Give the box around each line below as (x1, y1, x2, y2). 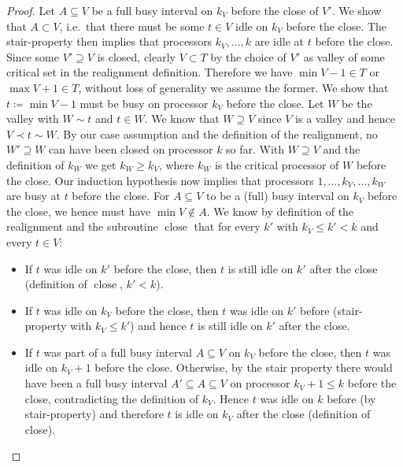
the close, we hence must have (6, 202, 151, 219)
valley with (6, 110, 59, 127)
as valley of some (303, 48, 385, 65)
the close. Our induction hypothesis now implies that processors (6, 172, 314, 188)
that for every (194, 218, 261, 235)
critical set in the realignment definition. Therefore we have (6, 64, 293, 80)
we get (85, 156, 116, 172)
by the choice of (210, 48, 287, 65)
